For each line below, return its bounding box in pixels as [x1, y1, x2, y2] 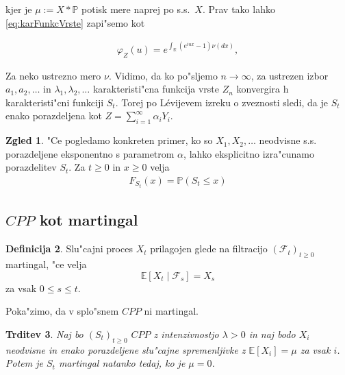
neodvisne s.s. [259, 133, 317, 147]
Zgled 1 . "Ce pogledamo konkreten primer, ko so [5, 133, 213, 147]
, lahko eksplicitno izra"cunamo [183, 146, 314, 160]
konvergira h [236, 82, 289, 96]
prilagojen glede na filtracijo [150, 241, 268, 256]
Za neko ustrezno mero [5, 68, 101, 82]
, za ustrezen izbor [251, 68, 329, 82]
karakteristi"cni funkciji [5, 95, 104, 109]
